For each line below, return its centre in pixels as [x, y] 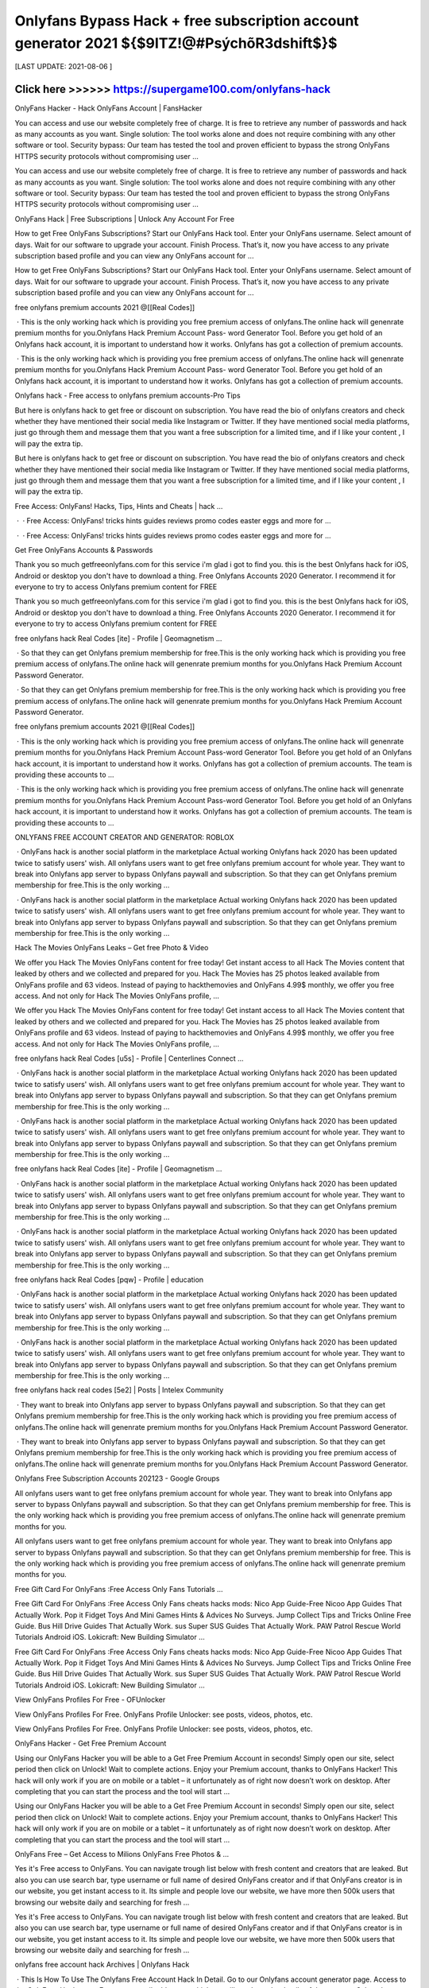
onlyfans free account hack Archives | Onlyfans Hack [102, 1965]
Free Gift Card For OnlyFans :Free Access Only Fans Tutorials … [119, 1589]
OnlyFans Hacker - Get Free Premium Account [91, 1743]
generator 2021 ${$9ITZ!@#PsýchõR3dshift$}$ [176, 43]
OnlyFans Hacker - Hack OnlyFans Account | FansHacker [108, 108]
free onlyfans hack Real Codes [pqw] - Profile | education [109, 1279]
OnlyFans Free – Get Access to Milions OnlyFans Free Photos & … [122, 1854]
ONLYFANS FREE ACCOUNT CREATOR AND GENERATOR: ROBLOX [124, 837]
